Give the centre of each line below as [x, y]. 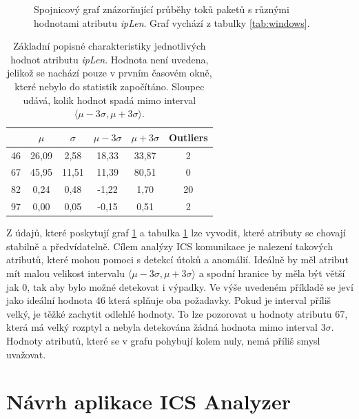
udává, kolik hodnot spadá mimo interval [110, 100]
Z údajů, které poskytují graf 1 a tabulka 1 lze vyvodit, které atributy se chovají [176, 233]
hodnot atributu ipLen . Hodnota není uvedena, [110, 59]
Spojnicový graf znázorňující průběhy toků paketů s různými [162, 9]
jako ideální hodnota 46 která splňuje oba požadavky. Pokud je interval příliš [169, 300]
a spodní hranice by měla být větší [272, 273]
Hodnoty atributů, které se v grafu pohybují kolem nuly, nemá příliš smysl [163, 340]
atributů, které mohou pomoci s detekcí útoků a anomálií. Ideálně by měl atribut [177, 259]
